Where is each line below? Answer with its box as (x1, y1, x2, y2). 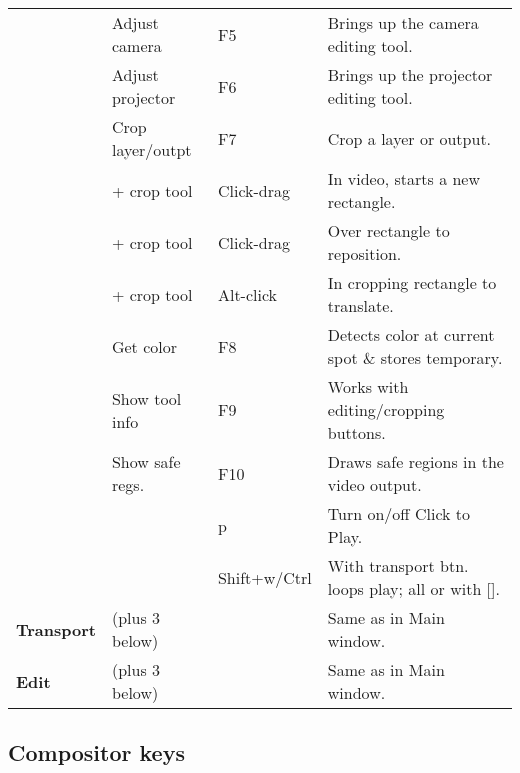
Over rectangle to (327, 219, 450, 242)
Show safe (111, 450, 181, 473)
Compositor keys (8, 737, 185, 768)
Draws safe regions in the (327, 450, 504, 473)
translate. (327, 294, 394, 317)
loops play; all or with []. (327, 577, 500, 600)
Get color (111, 334, 177, 358)
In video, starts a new (327, 167, 481, 190)
